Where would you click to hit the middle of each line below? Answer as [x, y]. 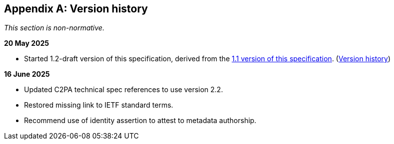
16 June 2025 [27, 74]
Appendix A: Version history [76, 9]
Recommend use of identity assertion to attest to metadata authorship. [140, 121]
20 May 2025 [27, 43]
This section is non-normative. [54, 28]
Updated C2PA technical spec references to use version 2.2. [123, 90]
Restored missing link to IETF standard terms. [99, 105]
